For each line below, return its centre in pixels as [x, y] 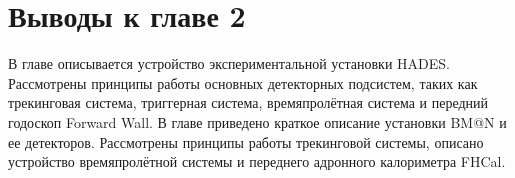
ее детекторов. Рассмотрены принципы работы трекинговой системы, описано [246, 141]
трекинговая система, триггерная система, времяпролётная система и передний [248, 102]
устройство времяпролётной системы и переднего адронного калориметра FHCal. [257, 161]
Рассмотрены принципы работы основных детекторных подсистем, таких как [243, 82]
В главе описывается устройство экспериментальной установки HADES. [229, 63]
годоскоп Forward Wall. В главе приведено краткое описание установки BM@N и [257, 121]
